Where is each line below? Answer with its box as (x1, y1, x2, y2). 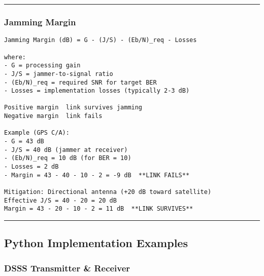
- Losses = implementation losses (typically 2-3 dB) (4, 87, 190, 95)
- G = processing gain (4, 62, 81, 69)
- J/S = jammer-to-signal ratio (4, 70, 113, 77)
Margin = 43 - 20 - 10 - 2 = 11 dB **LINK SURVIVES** (4, 205, 193, 213)
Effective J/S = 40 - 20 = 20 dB (4, 196, 117, 204)
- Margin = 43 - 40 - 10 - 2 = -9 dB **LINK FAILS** (4, 171, 190, 179)
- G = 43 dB (4, 138, 44, 145)
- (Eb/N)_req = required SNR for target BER (4, 78, 157, 86)
